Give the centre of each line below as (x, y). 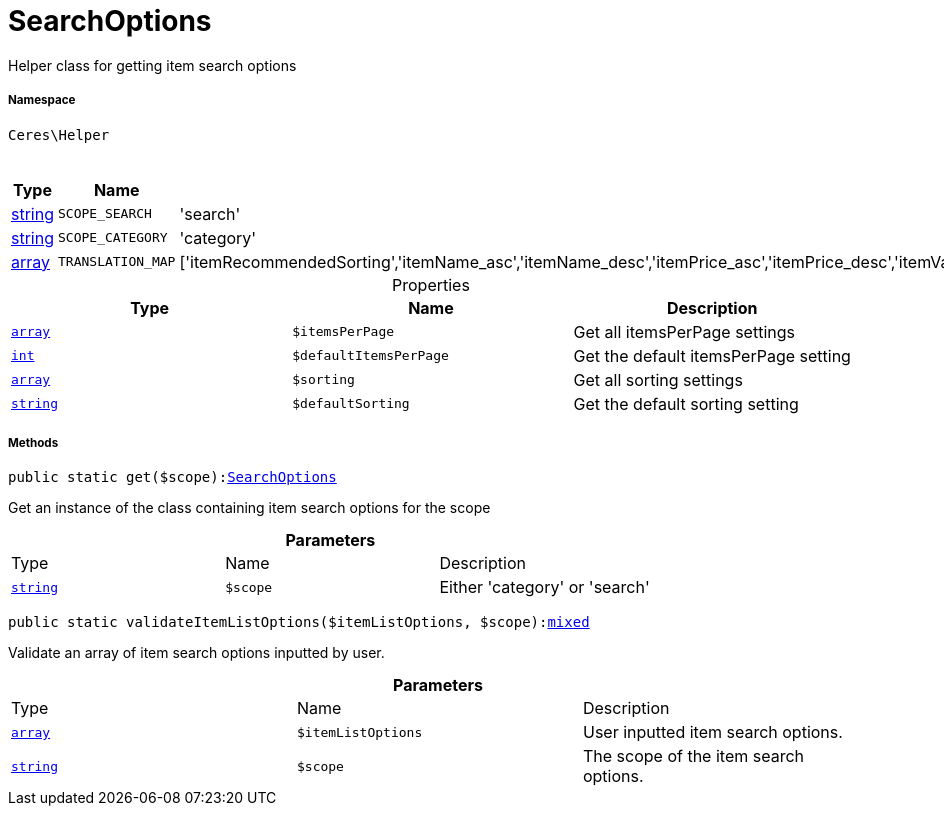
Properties (431, 284)
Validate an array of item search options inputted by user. (196, 653)
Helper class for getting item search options (152, 65)
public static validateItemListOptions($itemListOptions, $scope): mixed (299, 622)
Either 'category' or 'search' (544, 587)
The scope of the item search (693, 756)
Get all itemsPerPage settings (684, 331)
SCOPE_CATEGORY (113, 238)
